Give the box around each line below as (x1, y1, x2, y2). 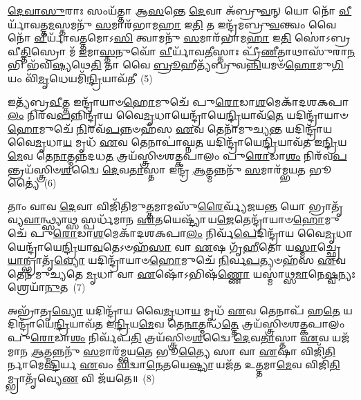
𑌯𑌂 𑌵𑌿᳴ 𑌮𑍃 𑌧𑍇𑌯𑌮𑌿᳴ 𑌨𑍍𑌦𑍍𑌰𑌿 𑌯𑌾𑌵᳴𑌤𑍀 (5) (8, 70, 153, 85)
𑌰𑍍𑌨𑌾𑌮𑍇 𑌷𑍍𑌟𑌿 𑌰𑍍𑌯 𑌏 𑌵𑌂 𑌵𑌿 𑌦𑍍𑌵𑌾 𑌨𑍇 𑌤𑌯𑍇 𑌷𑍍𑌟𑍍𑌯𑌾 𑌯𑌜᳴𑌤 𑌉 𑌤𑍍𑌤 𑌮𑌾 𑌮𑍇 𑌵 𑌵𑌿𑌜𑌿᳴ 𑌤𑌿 (8, 357, 340, 372)
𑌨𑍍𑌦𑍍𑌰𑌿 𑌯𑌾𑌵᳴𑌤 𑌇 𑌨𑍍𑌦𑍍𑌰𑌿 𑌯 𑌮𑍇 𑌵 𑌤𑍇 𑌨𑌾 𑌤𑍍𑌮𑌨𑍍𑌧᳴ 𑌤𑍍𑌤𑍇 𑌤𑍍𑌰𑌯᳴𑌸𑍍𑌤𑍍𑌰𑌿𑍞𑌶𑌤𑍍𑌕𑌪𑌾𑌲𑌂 (54, 316, 345, 331)
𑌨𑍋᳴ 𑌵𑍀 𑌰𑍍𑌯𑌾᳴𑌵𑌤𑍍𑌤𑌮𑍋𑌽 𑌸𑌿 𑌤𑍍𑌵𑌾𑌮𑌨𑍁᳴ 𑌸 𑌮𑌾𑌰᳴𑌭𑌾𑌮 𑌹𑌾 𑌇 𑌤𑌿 (8, 30, 292, 45)
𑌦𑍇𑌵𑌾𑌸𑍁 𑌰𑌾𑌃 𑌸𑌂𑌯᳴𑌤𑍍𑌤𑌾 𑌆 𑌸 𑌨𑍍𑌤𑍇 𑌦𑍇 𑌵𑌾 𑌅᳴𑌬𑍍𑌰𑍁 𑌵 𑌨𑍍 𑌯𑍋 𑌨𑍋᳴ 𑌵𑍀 (8, 3, 352, 17)
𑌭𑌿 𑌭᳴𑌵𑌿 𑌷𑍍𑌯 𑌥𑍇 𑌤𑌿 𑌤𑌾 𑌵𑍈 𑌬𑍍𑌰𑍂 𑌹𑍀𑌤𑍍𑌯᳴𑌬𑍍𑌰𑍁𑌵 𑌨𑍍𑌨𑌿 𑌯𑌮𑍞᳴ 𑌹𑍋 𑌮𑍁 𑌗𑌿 (8, 57, 344, 72)
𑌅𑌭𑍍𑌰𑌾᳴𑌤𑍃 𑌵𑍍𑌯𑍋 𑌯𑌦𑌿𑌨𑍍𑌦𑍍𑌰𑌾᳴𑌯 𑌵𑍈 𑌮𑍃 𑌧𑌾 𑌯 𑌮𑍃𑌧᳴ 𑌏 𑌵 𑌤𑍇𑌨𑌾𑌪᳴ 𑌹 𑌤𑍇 (8, 303, 340, 317)
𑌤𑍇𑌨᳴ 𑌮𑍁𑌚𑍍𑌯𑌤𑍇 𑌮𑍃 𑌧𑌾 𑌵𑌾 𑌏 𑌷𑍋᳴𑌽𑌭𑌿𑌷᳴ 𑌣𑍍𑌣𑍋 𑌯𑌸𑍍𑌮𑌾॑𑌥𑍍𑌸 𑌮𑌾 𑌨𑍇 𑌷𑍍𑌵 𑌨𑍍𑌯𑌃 (8, 266, 355, 280)
